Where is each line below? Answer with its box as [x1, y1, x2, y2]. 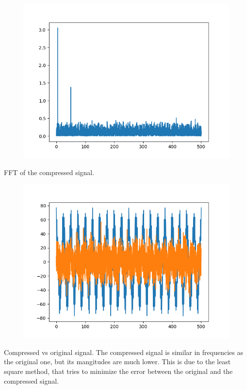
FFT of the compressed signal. [4, 167, 95, 177]
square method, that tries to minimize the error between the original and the [4, 366, 233, 376]
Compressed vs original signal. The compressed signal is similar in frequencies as [4, 347, 243, 357]
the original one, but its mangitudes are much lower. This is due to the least [4, 356, 231, 367]
